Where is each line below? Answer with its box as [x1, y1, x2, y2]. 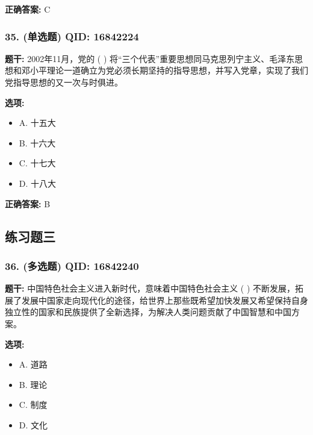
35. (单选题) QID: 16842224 [5, 28, 139, 43]
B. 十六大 [19, 136, 56, 149]
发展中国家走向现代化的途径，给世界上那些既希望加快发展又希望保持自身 [21, 293, 308, 306]
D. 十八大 [19, 177, 57, 189]
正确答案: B [5, 197, 51, 210]
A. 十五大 [19, 116, 56, 129]
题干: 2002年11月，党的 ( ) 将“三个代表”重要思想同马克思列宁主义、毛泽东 [5, 52, 295, 64]
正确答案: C [5, 3, 51, 15]
